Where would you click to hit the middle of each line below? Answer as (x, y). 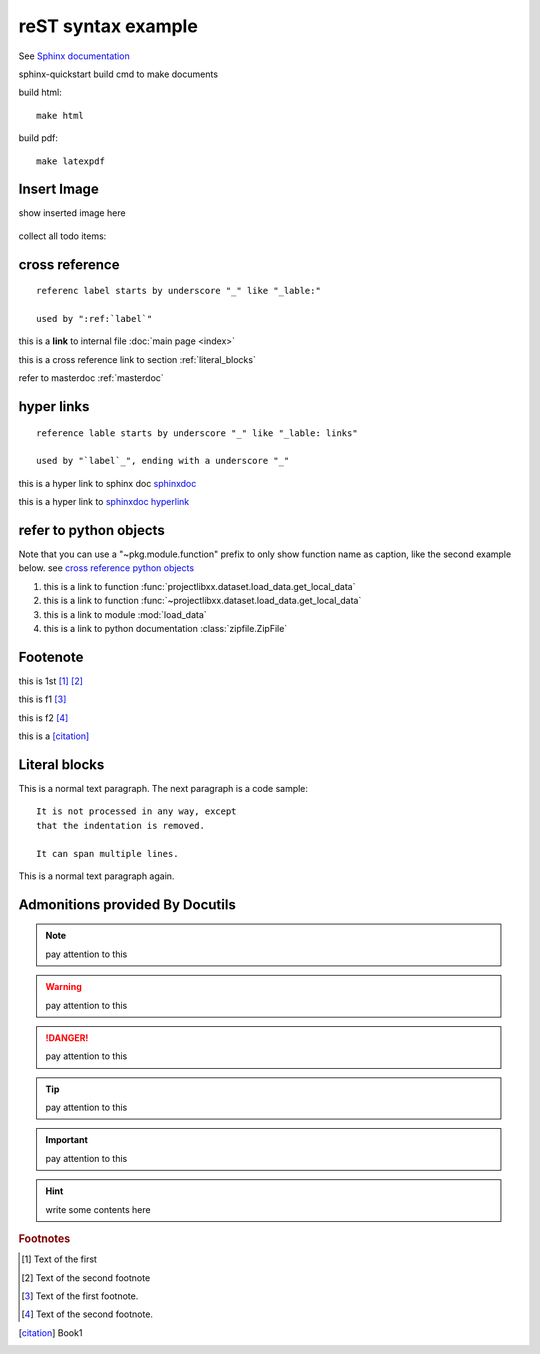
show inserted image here (72, 213)
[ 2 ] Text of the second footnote (86, 1277)
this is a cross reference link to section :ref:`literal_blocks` (137, 359)
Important (67, 1140)
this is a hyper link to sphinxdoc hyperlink (104, 502)
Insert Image (58, 189)
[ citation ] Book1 (50, 1332)
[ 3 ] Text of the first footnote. (80, 1296)
